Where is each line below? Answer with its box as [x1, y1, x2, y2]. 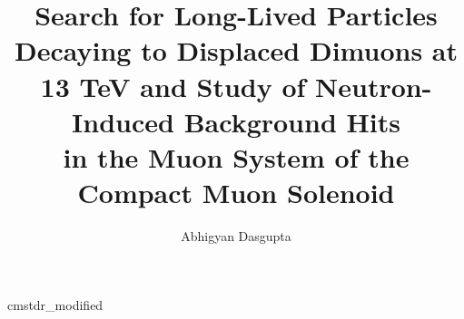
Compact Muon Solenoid [77, 174, 395, 211]
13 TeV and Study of [40, 67, 306, 104]
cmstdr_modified [7, 295, 104, 314]
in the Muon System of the [63, 138, 410, 175]
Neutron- [315, 67, 432, 104]
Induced [72, 102, 174, 140]
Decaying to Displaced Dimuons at [14, 32, 459, 69]
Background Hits [183, 102, 400, 140]
